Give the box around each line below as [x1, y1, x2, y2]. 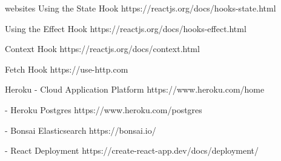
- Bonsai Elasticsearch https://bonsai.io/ [5, 123, 156, 136]
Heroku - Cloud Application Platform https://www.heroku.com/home [5, 83, 265, 96]
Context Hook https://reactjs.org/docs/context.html [5, 42, 200, 55]
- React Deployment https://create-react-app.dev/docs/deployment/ [5, 144, 259, 157]
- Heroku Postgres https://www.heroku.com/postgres [5, 103, 202, 116]
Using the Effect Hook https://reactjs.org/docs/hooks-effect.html [5, 22, 246, 34]
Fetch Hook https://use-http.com [5, 62, 128, 75]
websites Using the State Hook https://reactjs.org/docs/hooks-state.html [5, 2, 276, 14]
